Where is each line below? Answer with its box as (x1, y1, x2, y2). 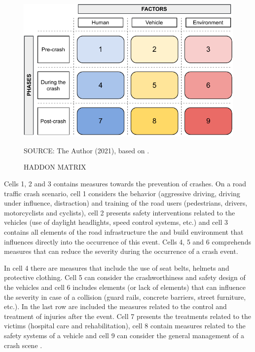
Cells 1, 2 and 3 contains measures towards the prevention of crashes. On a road (4, 178, 247, 189)
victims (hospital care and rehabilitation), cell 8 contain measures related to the (4, 320, 246, 331)
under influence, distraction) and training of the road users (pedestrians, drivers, (4, 198, 248, 208)
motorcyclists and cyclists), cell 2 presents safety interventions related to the (4, 207, 235, 217)
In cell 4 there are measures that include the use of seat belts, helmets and (4, 262, 229, 273)
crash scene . (4, 340, 42, 350)
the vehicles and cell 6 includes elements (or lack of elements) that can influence (4, 282, 246, 292)
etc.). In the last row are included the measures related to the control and (4, 301, 227, 312)
